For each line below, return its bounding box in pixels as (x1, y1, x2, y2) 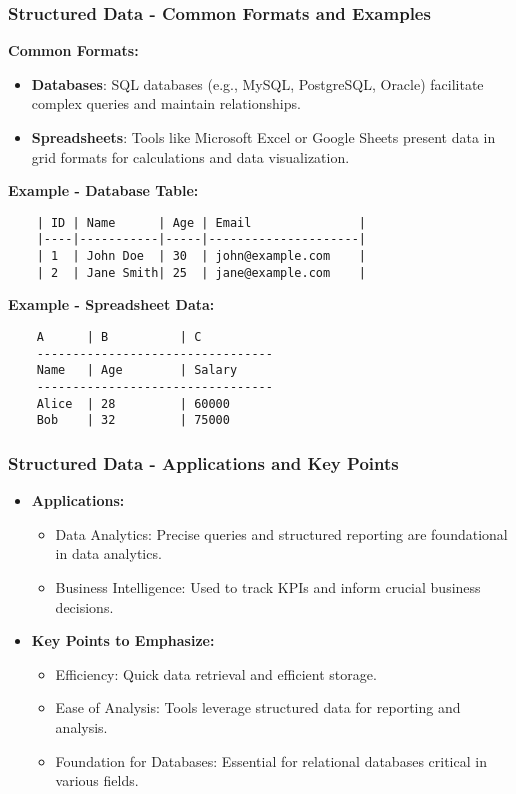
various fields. (55, 770, 139, 791)
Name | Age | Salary (36, 363, 238, 378)
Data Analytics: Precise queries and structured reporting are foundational (55, 523, 508, 544)
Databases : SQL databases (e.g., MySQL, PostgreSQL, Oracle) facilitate (31, 73, 484, 94)
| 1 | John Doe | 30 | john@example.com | (36, 249, 366, 264)
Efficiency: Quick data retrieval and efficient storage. (55, 663, 377, 684)
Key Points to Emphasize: (31, 630, 215, 651)
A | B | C (36, 330, 202, 344)
